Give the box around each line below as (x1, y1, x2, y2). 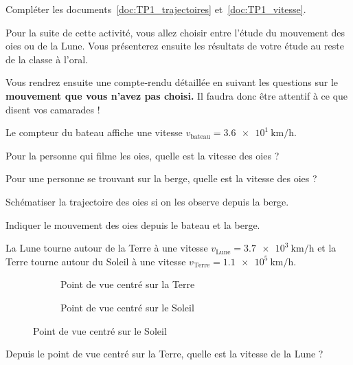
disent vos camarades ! (5, 102, 100, 116)
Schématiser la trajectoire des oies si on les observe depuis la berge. (5, 194, 289, 208)
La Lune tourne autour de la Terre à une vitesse (5, 241, 208, 255)
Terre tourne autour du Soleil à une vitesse (5, 254, 186, 268)
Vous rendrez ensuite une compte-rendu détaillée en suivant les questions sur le (5, 75, 339, 89)
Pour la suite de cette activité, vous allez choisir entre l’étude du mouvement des (5, 25, 345, 39)
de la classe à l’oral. (5, 52, 88, 66)
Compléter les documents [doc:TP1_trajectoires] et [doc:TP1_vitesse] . (5, 2, 306, 16)
